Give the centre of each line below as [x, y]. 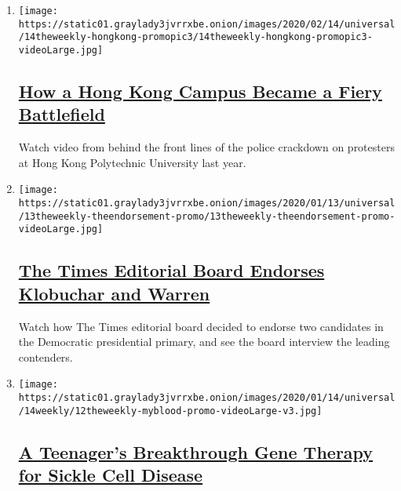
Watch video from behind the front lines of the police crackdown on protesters [206, 147]
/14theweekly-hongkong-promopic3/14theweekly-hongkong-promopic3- [195, 37]
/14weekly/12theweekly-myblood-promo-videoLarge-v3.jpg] [170, 411]
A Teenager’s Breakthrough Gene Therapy [196, 451]
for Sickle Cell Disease [111, 475]
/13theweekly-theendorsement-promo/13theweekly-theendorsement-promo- [207, 216]
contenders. [46, 356]
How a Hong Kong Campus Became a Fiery [200, 91]
